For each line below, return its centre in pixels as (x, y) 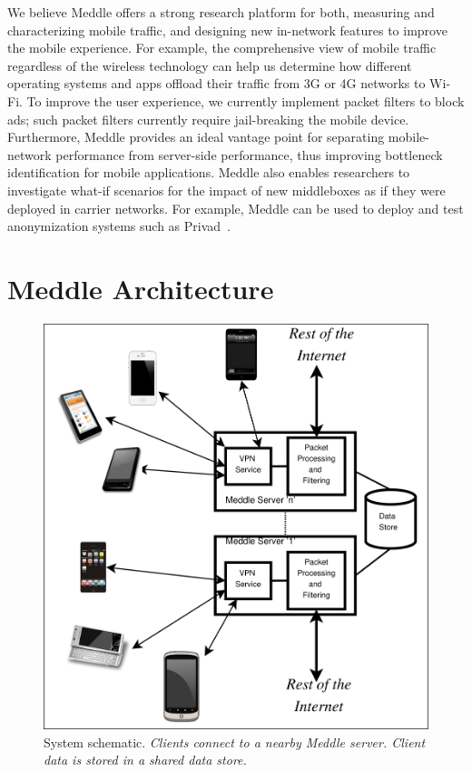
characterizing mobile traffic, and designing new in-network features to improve (227, 30)
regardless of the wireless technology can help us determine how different (210, 65)
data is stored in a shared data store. (145, 760)
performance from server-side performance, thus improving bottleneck (249, 154)
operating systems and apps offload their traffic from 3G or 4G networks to (216, 83)
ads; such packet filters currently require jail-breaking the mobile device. (208, 119)
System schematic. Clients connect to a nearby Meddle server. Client (235, 742)
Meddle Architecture (141, 288)
